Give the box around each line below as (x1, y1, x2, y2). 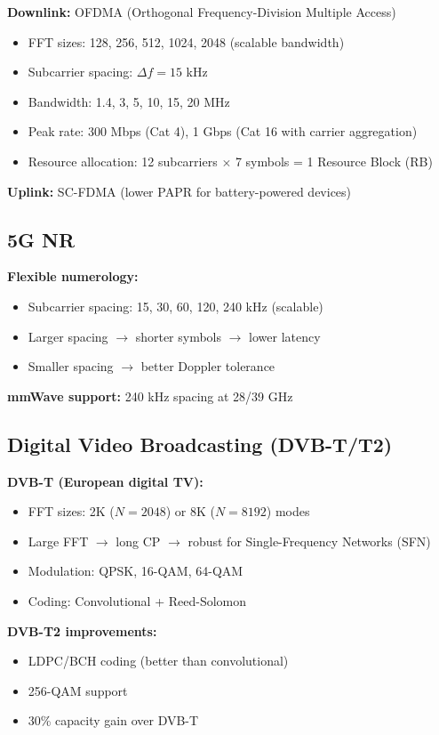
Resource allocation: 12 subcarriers (28, 151, 218, 170)
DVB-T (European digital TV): (7, 472, 204, 490)
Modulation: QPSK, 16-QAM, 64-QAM (28, 561, 243, 580)
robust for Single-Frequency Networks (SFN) (188, 531, 431, 550)
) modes (266, 502, 310, 521)
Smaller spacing (28, 357, 114, 376)
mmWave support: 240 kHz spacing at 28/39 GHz (7, 386, 293, 405)
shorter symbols (135, 327, 222, 345)
